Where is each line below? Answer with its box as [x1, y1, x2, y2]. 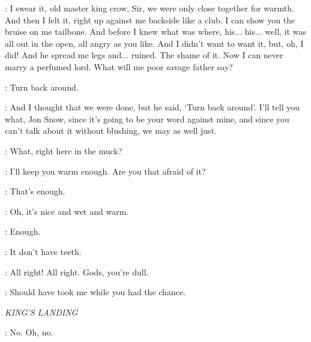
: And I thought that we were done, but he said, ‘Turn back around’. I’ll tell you [5, 101, 300, 113]
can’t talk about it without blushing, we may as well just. [5, 124, 217, 137]
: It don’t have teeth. [5, 245, 82, 257]
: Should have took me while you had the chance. [5, 286, 186, 298]
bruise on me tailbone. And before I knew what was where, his [5, 25, 235, 38]
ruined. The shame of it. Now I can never [131, 49, 283, 61]
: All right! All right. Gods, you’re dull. [5, 265, 149, 278]
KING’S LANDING [5, 305, 78, 318]
